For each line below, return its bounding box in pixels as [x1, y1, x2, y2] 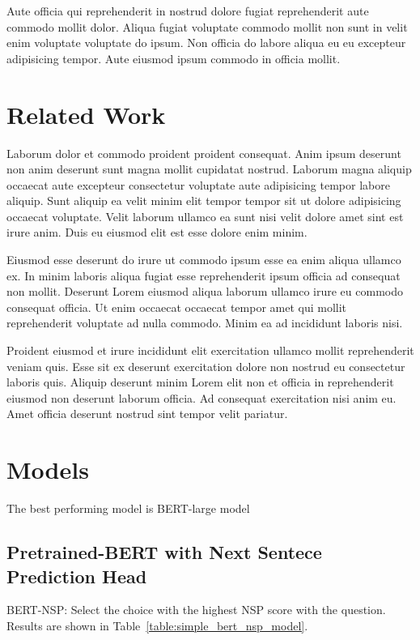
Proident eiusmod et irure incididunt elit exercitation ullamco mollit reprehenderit [6, 342, 414, 359]
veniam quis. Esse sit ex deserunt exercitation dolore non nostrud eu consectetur [6, 357, 405, 374]
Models [6, 453, 89, 486]
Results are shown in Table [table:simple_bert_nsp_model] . [6, 617, 308, 634]
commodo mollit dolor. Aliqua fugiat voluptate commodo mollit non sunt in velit [6, 18, 408, 35]
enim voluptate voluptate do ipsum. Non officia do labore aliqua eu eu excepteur [6, 34, 406, 51]
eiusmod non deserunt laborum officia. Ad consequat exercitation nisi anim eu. [6, 389, 397, 406]
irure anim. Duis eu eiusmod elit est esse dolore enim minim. [6, 224, 308, 241]
